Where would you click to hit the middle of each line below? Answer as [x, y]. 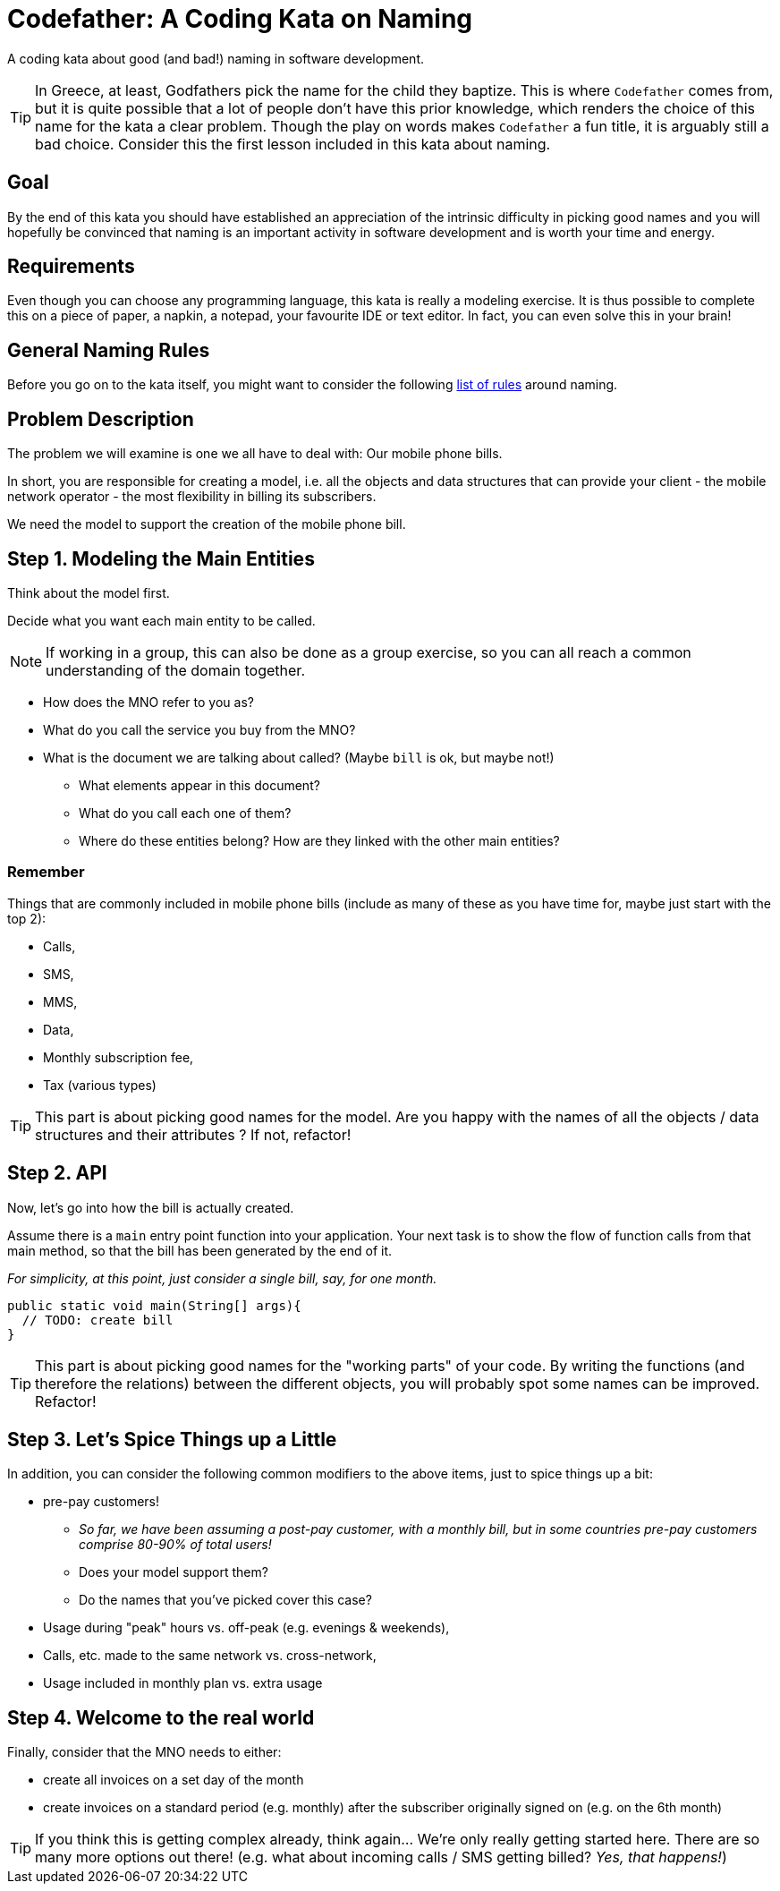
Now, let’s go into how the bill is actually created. [151, 1207]
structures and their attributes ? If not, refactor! [193, 1134]
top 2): [27, 918]
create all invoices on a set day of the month [174, 1780]
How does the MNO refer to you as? [148, 702]
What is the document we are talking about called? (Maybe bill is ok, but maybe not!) [299, 757]
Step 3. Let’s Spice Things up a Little [172, 1439]
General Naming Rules [109, 350]
